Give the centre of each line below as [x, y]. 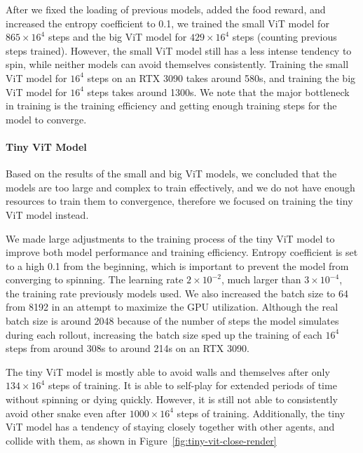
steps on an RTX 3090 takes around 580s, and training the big [221, 77]
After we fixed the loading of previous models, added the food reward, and [166, 9]
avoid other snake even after [66, 413]
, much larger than [261, 279]
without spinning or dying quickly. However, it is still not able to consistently [172, 399]
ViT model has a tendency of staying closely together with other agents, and [170, 427]
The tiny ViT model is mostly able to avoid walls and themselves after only [168, 371]
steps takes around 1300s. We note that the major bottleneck [218, 92]
